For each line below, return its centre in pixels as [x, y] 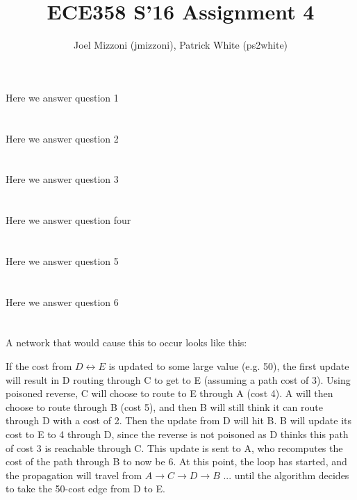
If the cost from [39, 366]
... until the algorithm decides [286, 475]
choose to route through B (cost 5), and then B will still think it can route [164, 406]
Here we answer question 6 [62, 301]
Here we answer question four [68, 220]
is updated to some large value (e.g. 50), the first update [229, 366]
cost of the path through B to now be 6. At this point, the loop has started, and [176, 461]
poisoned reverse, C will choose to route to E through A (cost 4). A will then [169, 393]
